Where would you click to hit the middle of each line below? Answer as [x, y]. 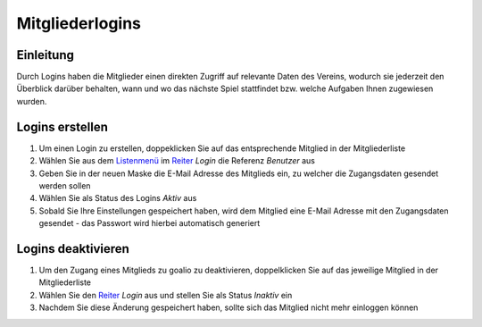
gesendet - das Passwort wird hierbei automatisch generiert [150, 223]
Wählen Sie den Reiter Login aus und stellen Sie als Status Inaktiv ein [166, 295]
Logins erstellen [62, 126]
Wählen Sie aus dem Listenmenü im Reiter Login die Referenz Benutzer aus [177, 161]
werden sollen [65, 185]
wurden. [32, 101]
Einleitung [46, 55]
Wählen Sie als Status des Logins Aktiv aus [118, 198]
